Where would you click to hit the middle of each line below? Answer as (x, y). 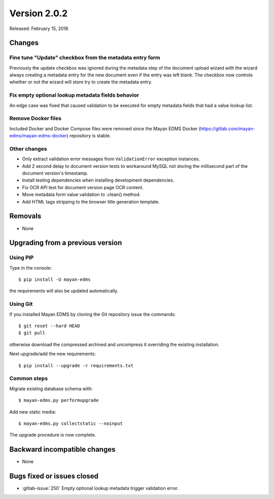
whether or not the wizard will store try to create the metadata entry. (81, 82)
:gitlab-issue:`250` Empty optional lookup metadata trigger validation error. (100, 488)
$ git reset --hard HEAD (49, 326)
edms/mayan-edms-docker (38, 136)
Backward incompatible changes (62, 449)
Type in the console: (31, 268)
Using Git (21, 304)
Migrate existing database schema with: (51, 389)
